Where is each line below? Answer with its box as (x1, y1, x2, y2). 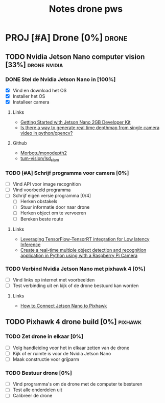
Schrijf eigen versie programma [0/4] (12, 193, 91, 199)
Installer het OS (12, 93, 45, 99)
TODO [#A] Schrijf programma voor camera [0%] (5, 169, 129, 176)
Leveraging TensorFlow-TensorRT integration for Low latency (20, 236, 150, 242)
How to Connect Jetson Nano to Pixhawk (20, 303, 107, 309)
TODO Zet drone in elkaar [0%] (5, 333, 83, 340)
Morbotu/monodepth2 (20, 150, 67, 156)
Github (12, 140, 27, 146)
